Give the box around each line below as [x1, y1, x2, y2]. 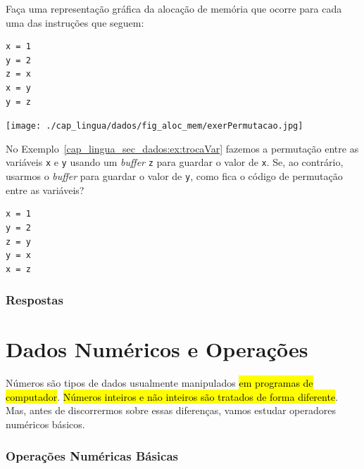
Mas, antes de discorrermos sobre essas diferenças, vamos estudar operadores [6, 403, 336, 418]
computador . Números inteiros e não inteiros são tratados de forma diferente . [6, 389, 339, 404]
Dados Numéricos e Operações [6, 335, 308, 364]
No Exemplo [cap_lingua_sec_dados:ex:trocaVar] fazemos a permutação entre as [6, 141, 359, 155]
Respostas [6, 291, 63, 309]
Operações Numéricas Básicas [6, 446, 178, 464]
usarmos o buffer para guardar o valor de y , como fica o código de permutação [6, 169, 343, 184]
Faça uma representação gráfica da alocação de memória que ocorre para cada [6, 1, 342, 15]
